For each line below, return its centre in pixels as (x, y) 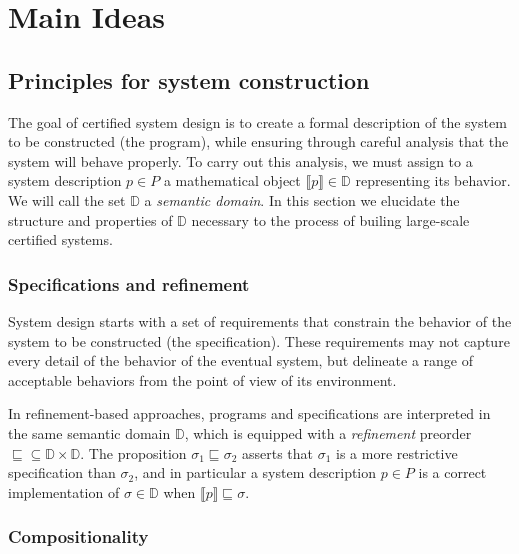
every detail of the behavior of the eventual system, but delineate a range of (240, 360)
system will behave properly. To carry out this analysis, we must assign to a (240, 160)
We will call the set (67, 199)
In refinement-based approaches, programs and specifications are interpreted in (249, 413)
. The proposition (133, 452)
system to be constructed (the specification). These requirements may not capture (259, 340)
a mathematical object (232, 180)
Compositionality (78, 536)
